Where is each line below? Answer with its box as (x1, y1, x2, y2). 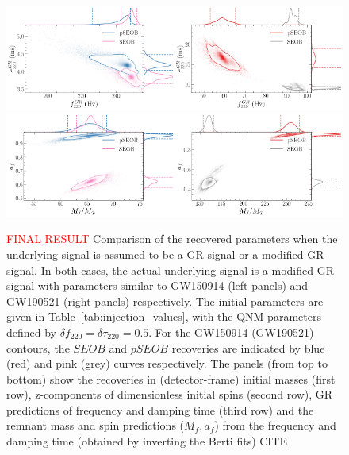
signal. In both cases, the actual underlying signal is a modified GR (6, 261, 334, 278)
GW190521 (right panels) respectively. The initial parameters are (6, 292, 324, 309)
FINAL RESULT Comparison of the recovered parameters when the (6, 230, 338, 247)
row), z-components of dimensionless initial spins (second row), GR (6, 386, 333, 403)
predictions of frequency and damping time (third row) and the (6, 401, 314, 418)
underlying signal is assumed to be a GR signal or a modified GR (6, 245, 324, 262)
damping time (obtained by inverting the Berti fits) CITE (6, 433, 288, 449)
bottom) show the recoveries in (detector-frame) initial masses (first (6, 370, 336, 387)
